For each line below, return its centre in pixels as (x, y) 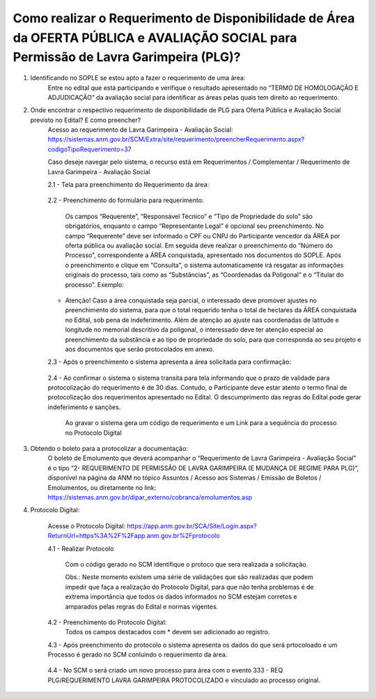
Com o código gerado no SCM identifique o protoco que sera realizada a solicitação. (187, 564)
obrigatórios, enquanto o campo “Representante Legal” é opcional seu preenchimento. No (194, 226)
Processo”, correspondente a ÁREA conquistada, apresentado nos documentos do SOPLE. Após (203, 255)
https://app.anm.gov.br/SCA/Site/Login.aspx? (191, 525)
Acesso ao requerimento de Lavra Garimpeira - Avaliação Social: (140, 130)
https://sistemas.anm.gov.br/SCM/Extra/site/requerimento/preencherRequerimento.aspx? (176, 139)
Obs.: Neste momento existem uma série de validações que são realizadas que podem (189, 577)
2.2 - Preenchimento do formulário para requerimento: (126, 200)
